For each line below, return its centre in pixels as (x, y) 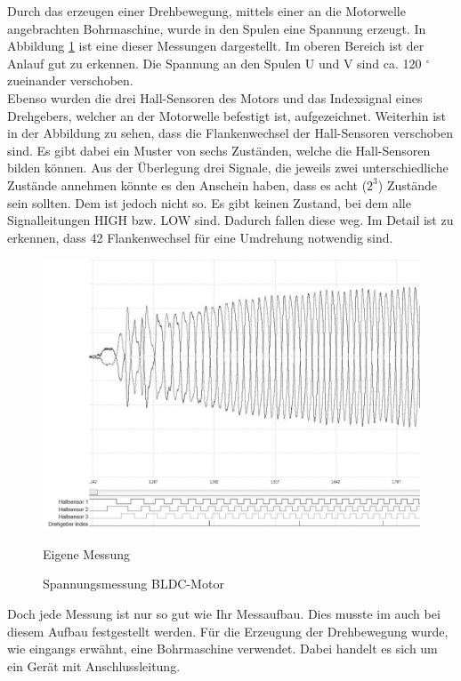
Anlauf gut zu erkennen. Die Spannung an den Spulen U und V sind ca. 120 (214, 63)
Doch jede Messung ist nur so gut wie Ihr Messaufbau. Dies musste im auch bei (224, 614)
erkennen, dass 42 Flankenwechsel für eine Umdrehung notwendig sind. (200, 237)
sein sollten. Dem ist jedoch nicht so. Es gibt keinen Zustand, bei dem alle (209, 202)
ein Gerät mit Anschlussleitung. (94, 665)
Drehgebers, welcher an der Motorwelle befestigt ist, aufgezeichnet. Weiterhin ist (227, 115)
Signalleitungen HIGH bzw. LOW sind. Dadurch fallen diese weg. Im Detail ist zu (230, 220)
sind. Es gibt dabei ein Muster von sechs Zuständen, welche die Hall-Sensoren (219, 150)
